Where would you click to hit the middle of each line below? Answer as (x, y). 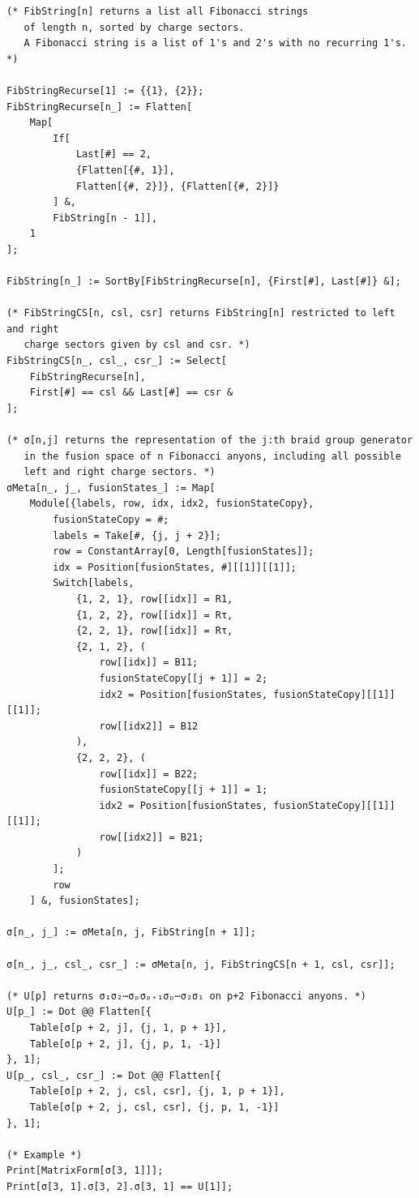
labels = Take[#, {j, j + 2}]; (137, 535)
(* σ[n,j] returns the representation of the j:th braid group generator (210, 441)
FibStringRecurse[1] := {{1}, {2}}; (105, 90)
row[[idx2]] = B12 (149, 726)
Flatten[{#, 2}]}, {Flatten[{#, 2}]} (177, 186)
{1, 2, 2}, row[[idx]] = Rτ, (154, 615)
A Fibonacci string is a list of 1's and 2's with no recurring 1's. (215, 43)
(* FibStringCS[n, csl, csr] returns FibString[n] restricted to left (201, 313)
